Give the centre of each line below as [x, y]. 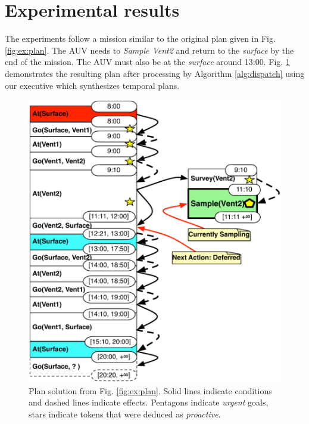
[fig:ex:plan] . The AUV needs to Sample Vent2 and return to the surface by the [149, 50]
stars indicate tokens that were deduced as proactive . [125, 414]
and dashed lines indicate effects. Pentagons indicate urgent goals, [149, 402]
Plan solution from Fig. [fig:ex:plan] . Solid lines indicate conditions [150, 390]
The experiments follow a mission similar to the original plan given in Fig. [140, 38]
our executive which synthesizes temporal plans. [92, 85]
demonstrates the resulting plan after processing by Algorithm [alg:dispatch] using [155, 73]
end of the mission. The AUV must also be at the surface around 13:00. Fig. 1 [147, 62]
